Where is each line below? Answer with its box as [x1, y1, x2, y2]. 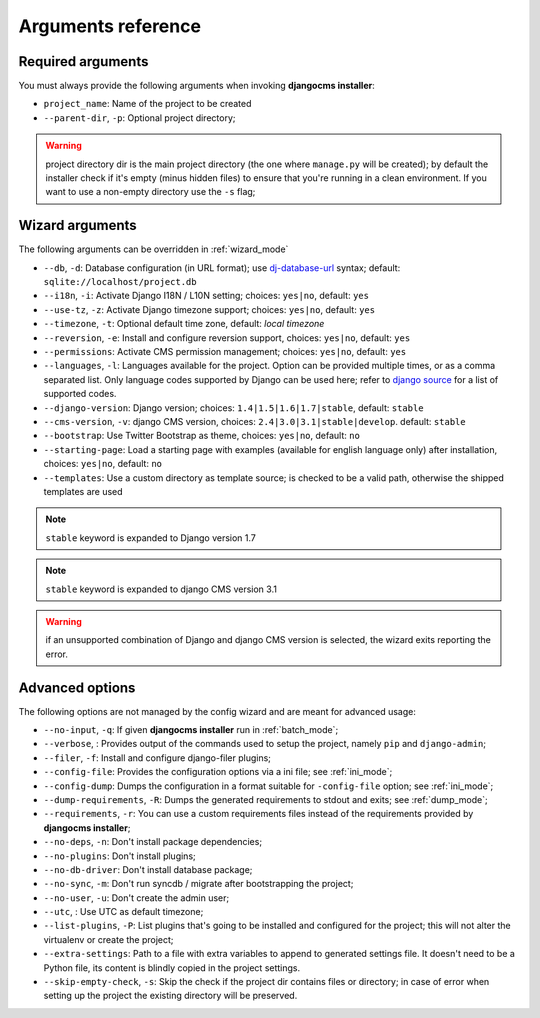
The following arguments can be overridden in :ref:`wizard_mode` [18, 243, 289, 255]
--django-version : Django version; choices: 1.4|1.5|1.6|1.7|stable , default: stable [43, 401, 424, 414]
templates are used [43, 485, 124, 497]
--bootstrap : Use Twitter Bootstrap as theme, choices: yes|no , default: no [43, 430, 360, 442]
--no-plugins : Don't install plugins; [43, 850, 196, 862]
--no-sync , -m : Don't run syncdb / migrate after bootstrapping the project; [43, 878, 354, 890]
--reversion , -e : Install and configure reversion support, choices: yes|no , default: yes [43, 331, 411, 344]
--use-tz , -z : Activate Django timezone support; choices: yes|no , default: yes [43, 303, 375, 315]
